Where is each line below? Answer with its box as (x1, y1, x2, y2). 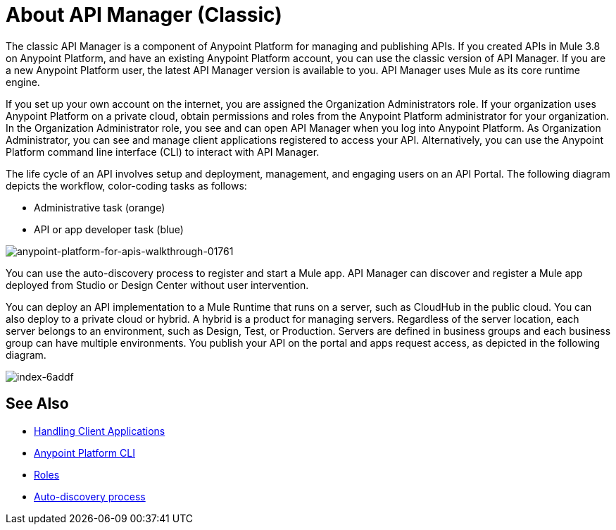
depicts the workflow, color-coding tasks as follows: (6, 179, 247, 192)
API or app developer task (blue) (34, 223, 184, 235)
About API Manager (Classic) (6, 3, 282, 27)
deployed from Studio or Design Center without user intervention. (6, 278, 309, 291)
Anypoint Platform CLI (34, 446, 135, 459)
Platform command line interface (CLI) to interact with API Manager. (6, 145, 320, 158)
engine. (6, 75, 40, 88)
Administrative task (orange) (34, 201, 165, 214)
